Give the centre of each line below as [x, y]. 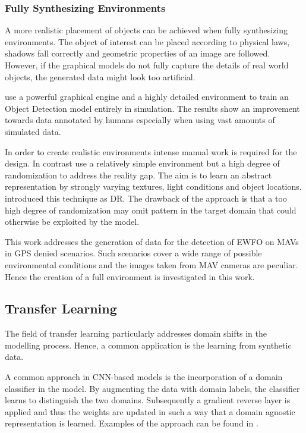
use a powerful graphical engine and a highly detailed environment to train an [147, 97]
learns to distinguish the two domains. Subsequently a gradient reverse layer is [148, 400]
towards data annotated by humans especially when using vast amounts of [140, 120]
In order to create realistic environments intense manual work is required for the [151, 151]
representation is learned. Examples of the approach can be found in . [132, 423]
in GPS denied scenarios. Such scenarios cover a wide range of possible [133, 253]
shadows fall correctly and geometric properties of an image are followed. [138, 53]
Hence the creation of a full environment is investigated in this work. [130, 276]
